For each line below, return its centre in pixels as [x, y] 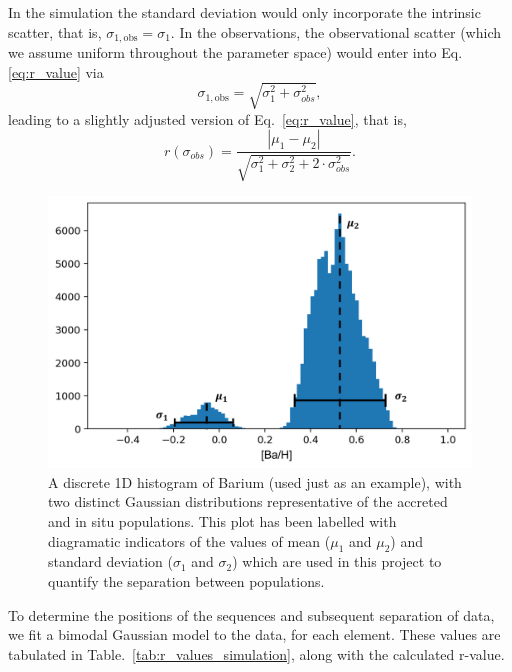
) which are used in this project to [337, 561]
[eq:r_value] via [56, 71]
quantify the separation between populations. [186, 581]
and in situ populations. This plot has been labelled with [222, 521]
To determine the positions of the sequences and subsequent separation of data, [251, 614]
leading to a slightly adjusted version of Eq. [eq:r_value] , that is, [207, 118]
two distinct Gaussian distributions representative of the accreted [248, 501]
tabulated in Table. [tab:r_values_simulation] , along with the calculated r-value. [256, 653]
